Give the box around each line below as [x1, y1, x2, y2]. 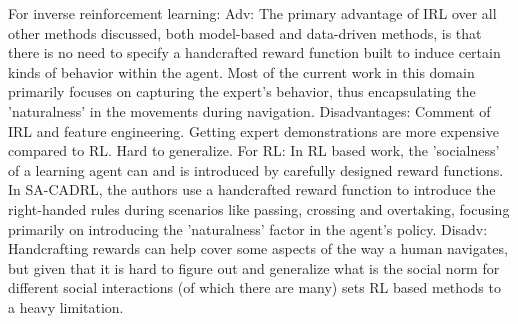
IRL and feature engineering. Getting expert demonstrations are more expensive [8, 120, 499, 141]
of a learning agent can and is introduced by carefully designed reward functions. [8, 159, 504, 180]
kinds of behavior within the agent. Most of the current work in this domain [8, 61, 475, 82]
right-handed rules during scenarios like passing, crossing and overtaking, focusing [8, 198, 510, 219]
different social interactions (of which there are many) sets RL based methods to [8, 277, 501, 298]
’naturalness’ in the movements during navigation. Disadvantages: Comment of [8, 100, 491, 121]
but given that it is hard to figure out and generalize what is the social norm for [8, 257, 500, 278]
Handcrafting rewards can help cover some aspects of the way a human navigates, [8, 238, 508, 259]
